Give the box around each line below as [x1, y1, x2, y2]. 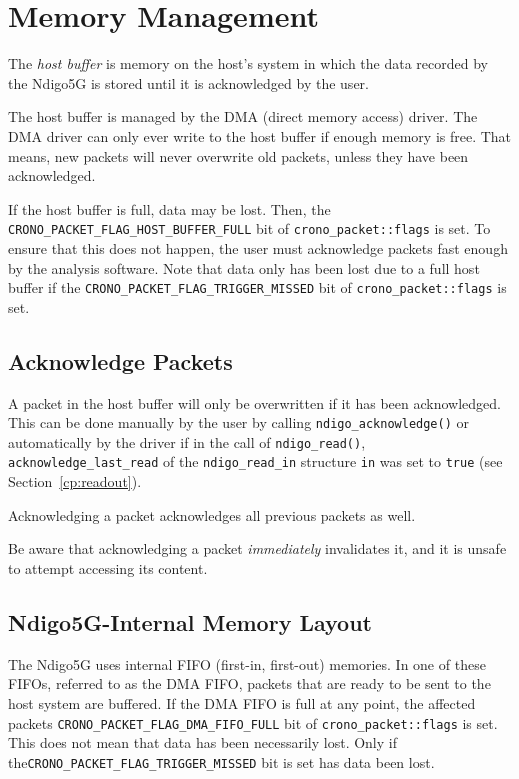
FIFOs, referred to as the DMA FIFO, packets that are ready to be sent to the [8, 673, 491, 694]
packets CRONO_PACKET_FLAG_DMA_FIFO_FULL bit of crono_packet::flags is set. [8, 712, 498, 733]
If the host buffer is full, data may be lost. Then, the [8, 198, 331, 219]
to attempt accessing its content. [8, 557, 208, 578]
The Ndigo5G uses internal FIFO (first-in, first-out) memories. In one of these [8, 653, 486, 674]
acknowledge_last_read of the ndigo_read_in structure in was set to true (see [8, 451, 503, 472]
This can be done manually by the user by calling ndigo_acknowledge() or [8, 412, 469, 433]
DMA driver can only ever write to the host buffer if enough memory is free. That [8, 125, 512, 146]
